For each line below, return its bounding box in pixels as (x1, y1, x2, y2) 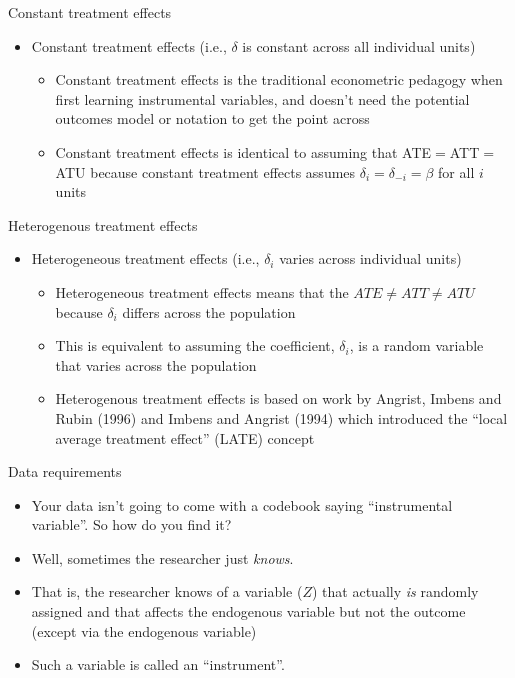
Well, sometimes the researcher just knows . (31, 547, 294, 568)
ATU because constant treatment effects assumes (55, 161, 356, 182)
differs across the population (122, 301, 296, 322)
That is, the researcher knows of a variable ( (31, 581, 303, 602)
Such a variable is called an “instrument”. (31, 654, 285, 675)
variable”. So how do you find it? (31, 514, 232, 535)
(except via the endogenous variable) (31, 620, 257, 641)
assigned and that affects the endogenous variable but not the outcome (31, 601, 466, 622)
